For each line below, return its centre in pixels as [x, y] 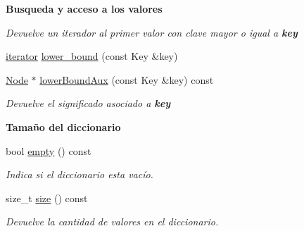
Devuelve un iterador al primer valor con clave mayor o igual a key [152, 32]
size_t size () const [47, 198]
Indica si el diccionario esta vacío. [80, 174]
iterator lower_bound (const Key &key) [92, 56]
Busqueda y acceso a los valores [84, 8]
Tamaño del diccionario [63, 126]
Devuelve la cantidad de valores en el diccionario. [112, 221]
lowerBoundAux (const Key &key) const [127, 79]
